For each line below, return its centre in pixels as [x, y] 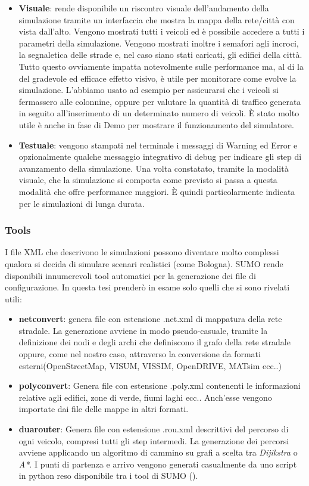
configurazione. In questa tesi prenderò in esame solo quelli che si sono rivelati [147, 287]
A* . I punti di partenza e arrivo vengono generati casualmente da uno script [158, 464]
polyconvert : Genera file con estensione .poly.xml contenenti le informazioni [160, 386]
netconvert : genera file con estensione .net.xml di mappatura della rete [150, 319]
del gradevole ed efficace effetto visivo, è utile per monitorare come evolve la [157, 78]
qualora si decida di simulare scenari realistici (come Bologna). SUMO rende [144, 263]
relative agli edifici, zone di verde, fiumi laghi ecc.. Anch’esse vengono [145, 397]
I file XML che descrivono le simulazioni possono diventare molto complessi [142, 252]
